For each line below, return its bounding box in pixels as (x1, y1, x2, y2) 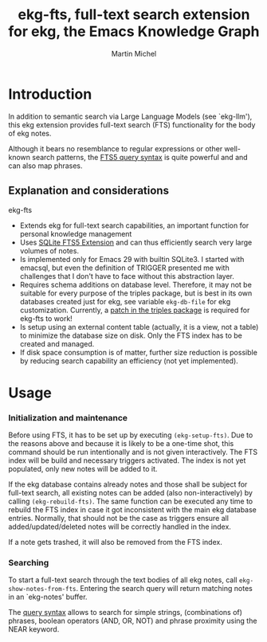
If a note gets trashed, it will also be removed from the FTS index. (8, 537, 223, 546)
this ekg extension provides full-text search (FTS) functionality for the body (8, 119, 256, 129)
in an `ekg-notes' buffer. (8, 592, 88, 602)
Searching (8, 557, 49, 568)
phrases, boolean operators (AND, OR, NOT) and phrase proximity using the (8, 616, 257, 626)
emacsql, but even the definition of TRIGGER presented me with (19, 263, 230, 272)
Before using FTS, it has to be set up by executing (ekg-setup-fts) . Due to (8, 430, 253, 440)
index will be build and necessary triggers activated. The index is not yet (8, 456, 246, 465)
